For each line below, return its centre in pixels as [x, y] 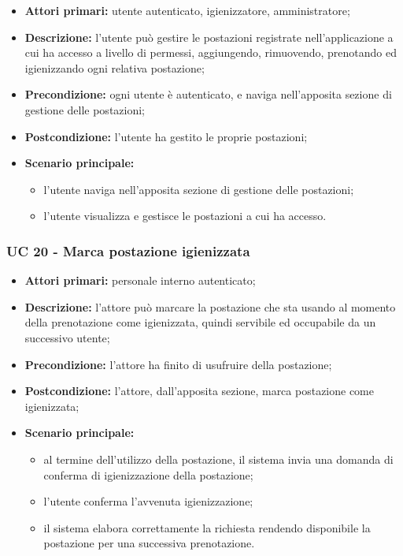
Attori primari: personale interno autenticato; [140, 280]
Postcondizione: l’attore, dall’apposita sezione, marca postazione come [200, 391]
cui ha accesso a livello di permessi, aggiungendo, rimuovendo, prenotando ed [211, 52]
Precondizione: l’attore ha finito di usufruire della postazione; [178, 364]
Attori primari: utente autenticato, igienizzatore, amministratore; [187, 10]
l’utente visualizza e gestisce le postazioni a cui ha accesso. [185, 216]
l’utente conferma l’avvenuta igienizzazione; [148, 501]
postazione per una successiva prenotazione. [149, 543]
